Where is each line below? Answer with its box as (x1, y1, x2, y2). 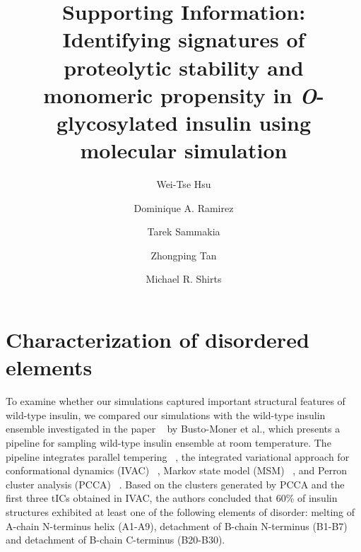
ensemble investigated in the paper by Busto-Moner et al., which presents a (6, 421, 341, 436)
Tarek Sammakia (147, 224, 220, 239)
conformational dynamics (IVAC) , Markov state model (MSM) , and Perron (6, 463, 348, 478)
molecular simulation (80, 136, 288, 165)
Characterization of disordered (6, 325, 309, 354)
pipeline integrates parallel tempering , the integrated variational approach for (6, 449, 350, 464)
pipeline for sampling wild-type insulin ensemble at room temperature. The (6, 435, 331, 450)
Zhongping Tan (150, 247, 217, 262)
